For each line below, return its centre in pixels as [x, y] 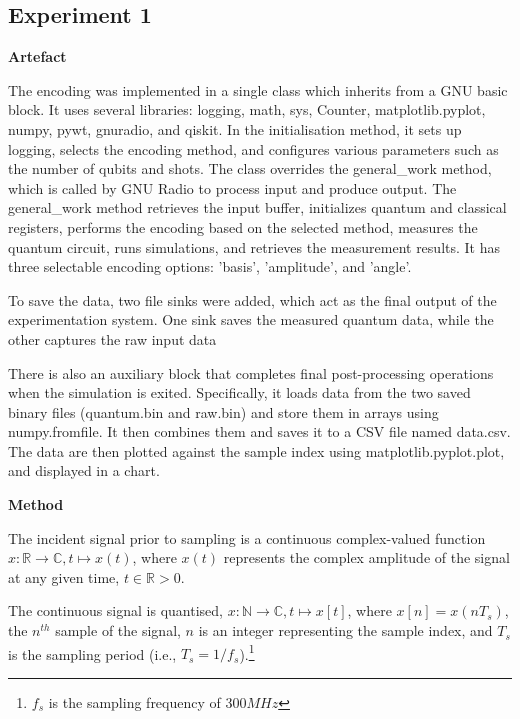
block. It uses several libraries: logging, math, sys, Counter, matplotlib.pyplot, [247, 109]
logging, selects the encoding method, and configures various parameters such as [253, 148]
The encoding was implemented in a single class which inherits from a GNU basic [258, 89]
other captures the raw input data [112, 338]
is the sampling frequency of [134, 701]
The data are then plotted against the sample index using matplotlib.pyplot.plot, [256, 450]
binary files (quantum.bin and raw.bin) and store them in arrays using [223, 411]
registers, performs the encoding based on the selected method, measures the [243, 226]
